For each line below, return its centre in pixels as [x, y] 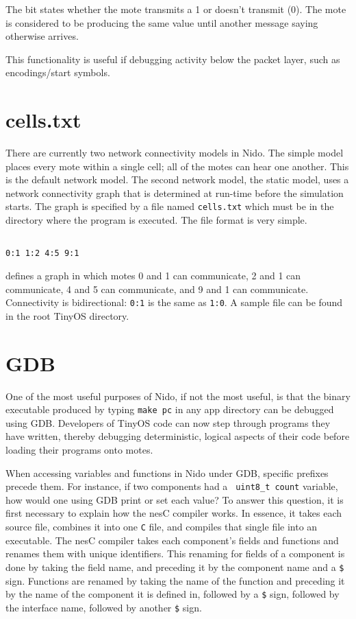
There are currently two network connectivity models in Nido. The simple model [175, 153]
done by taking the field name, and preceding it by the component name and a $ [175, 567]
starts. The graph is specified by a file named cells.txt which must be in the [170, 206]
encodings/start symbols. [58, 72]
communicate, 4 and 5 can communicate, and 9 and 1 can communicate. [157, 289]
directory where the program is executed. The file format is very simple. [156, 220]
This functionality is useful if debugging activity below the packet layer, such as [173, 59]
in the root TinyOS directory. [67, 315]
